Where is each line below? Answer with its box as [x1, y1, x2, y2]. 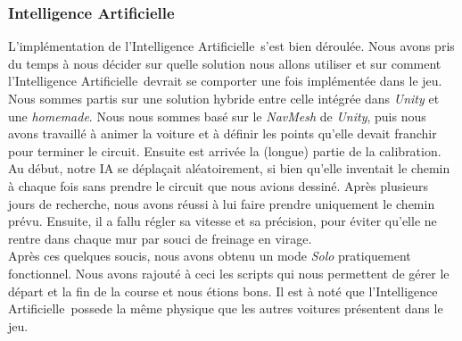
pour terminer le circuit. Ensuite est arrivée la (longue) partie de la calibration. [8, 141, 441, 160]
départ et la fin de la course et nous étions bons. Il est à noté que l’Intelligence [8, 281, 438, 300]
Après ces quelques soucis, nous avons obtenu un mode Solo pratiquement [8, 246, 411, 265]
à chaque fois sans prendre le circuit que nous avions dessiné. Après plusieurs [8, 176, 429, 195]
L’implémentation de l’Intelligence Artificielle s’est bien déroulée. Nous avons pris [8, 37, 455, 55]
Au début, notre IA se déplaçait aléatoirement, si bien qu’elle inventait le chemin [8, 159, 450, 178]
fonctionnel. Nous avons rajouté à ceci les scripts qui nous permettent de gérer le [8, 263, 450, 282]
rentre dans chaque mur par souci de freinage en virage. [8, 229, 312, 247]
